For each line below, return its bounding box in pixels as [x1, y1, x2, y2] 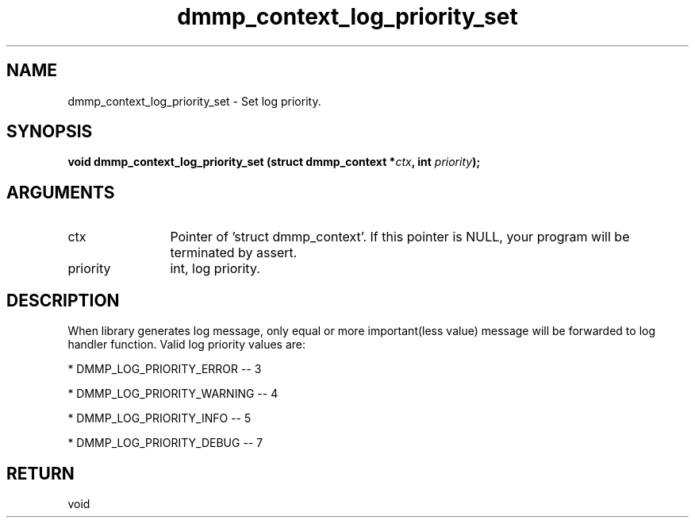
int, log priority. [170, 260, 260, 277]
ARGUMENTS [6, 182, 115, 202]
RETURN [6, 463, 75, 484]
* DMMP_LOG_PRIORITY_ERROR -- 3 [67, 362, 262, 376]
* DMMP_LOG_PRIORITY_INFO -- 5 [67, 411, 252, 426]
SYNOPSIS [6, 121, 93, 142]
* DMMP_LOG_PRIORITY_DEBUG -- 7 [67, 436, 263, 450]
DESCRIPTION [6, 290, 120, 310]
